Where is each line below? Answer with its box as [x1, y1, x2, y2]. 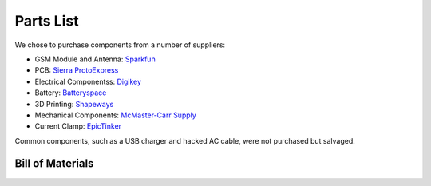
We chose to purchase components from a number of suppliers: [14, 40, 226, 49]
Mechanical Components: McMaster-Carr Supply [34, 110, 197, 120]
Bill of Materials [14, 156, 94, 171]
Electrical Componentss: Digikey [34, 77, 142, 86]
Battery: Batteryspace [34, 88, 107, 97]
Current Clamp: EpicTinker [34, 121, 122, 131]
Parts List [14, 12, 79, 30]
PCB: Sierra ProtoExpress [34, 65, 119, 75]
